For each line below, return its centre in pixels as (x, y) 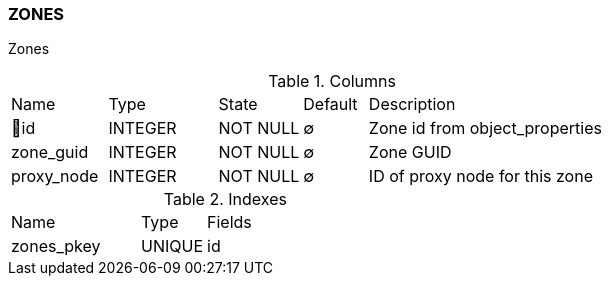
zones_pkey (56, 246)
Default (330, 104)
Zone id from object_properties (485, 128)
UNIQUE (172, 246)
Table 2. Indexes (225, 199)
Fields (229, 222)
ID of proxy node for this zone (480, 176)
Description (412, 104)
